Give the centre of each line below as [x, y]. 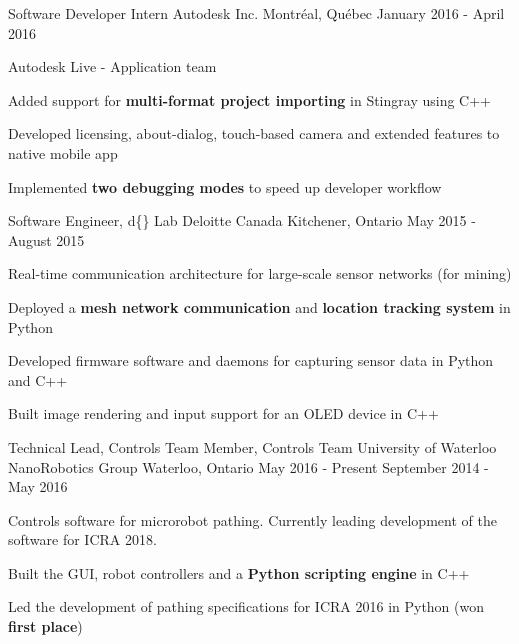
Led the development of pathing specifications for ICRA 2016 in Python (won [246, 606]
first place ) [45, 626]
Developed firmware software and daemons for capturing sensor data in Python [251, 360]
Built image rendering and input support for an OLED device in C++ [223, 413]
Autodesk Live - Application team [112, 66]
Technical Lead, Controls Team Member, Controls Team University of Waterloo [252, 446]
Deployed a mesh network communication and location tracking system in [259, 306]
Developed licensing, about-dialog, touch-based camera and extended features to [254, 133]
